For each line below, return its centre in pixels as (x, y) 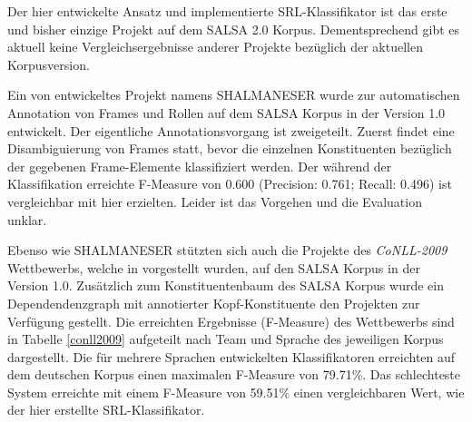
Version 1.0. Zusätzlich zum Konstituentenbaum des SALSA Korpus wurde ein (226, 285)
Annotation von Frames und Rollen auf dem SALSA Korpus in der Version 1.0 (226, 112)
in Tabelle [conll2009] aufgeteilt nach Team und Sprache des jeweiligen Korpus (226, 339)
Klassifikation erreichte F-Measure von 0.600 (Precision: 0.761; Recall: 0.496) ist (230, 184)
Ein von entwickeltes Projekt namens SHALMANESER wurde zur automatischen (234, 95)
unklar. (27, 219)
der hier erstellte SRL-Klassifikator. (106, 410)
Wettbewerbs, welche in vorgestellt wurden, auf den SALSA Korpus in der (214, 267)
